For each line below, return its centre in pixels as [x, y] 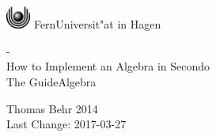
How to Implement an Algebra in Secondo [108, 66]
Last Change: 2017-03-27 [66, 124]
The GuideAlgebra [51, 81]
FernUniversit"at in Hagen [97, 24]
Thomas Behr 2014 [52, 108]
